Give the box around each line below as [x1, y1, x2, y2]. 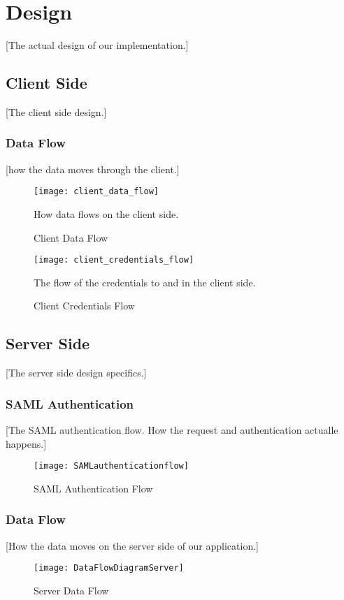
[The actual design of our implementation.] [6, 38, 189, 52]
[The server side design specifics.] [6, 365, 147, 380]
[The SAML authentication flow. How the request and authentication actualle [6, 423, 338, 437]
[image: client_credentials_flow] [34, 255, 194, 265]
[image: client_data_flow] [34, 186, 159, 197]
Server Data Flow [34, 583, 109, 597]
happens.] [6, 436, 47, 451]
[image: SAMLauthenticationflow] [34, 461, 189, 471]
